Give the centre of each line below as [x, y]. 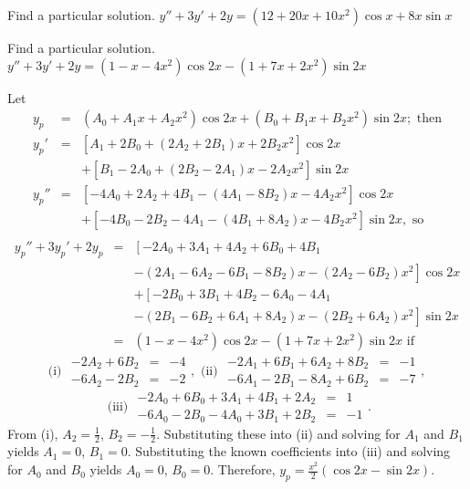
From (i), [33, 433]
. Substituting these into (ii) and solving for [278, 433]
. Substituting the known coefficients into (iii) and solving [289, 451]
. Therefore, [243, 469]
